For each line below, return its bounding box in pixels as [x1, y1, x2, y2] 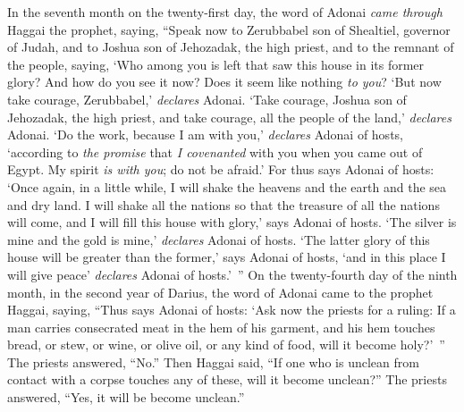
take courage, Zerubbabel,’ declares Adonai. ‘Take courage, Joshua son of [7, 89, 407, 108]
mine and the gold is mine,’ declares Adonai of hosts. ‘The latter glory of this [7, 230, 430, 248]
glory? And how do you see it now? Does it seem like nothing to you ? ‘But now [7, 72, 442, 91]
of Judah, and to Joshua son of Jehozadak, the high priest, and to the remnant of [7, 38, 454, 56]
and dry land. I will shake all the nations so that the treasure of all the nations [7, 195, 440, 214]
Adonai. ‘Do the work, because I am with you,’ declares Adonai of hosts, [7, 125, 403, 144]
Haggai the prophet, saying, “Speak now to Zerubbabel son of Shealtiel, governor [7, 20, 451, 38]
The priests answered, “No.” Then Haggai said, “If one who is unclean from [7, 352, 419, 371]
